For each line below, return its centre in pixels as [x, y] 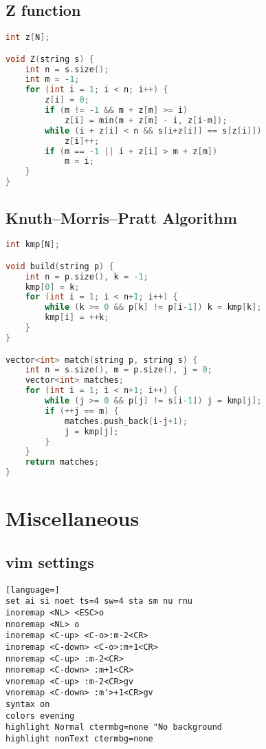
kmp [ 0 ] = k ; [52, 287]
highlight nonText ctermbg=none [79, 739]
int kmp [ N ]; [33, 245]
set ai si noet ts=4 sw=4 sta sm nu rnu [99, 601]
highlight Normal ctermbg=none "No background [114, 727]
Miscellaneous [73, 518]
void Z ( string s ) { [50, 59]
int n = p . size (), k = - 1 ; [87, 276]
